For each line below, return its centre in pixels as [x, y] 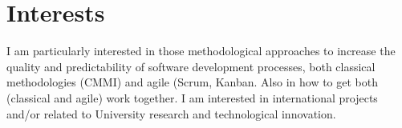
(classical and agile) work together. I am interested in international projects [192, 97]
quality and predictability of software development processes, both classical [191, 66]
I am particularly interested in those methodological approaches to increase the [201, 51]
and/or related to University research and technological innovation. [171, 113]
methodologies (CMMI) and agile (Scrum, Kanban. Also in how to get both [192, 82]
